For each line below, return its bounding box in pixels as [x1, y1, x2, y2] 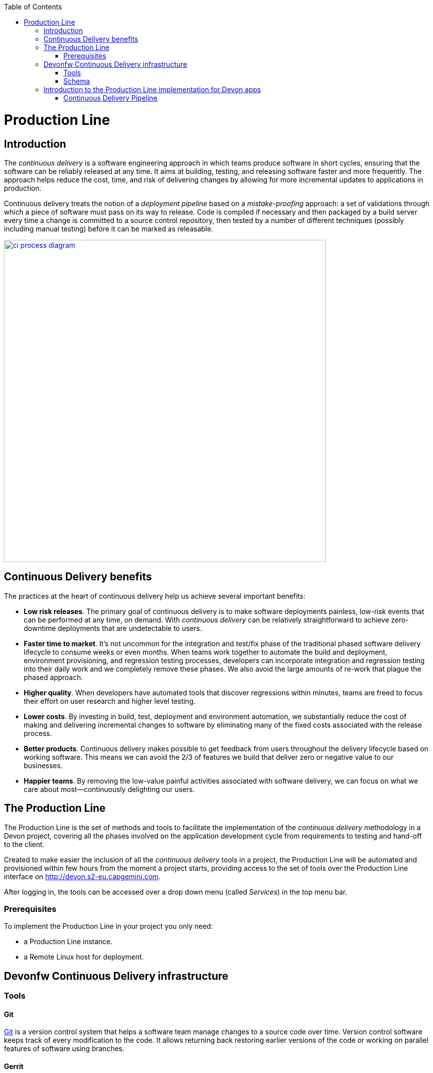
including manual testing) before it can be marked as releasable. [4, 224, 213, 233]
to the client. [4, 840, 45, 848]
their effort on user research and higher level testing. [24, 696, 195, 705]
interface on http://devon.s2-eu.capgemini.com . [4, 872, 161, 881]
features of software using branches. [4, 1044, 125, 1053]
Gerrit [4, 1062, 24, 1071]
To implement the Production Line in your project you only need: [4, 922, 213, 931]
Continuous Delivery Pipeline [63, 94, 157, 102]
